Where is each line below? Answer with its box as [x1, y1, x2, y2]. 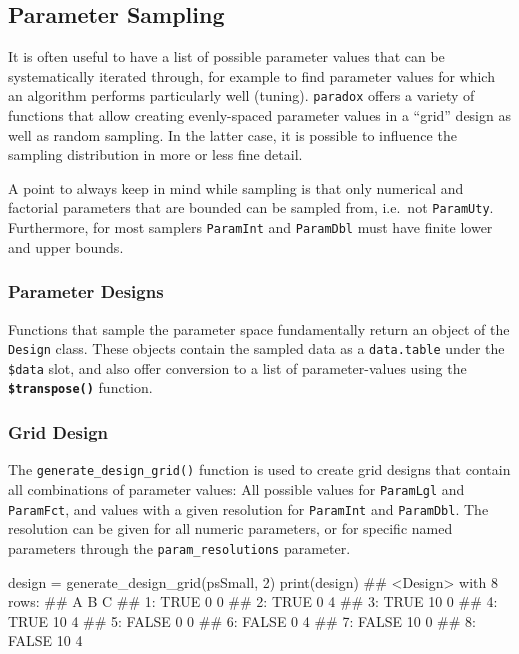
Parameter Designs [8, 279, 164, 304]
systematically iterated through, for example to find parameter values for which [8, 65, 495, 86]
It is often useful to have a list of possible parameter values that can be [8, 46, 445, 67]
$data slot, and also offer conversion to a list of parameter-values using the [8, 357, 467, 378]
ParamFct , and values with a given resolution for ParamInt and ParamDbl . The [8, 498, 489, 519]
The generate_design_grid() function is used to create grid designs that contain [8, 459, 511, 480]
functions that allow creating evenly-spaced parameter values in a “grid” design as [8, 105, 511, 126]
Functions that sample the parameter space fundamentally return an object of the [8, 318, 510, 339]
